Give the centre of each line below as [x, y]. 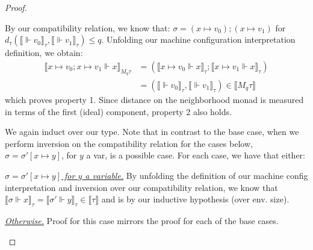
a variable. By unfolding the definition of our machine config [197, 176]
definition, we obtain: [44, 53]
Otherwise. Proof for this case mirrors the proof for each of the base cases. [142, 220]
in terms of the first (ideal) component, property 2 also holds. [118, 111]
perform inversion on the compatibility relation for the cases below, [129, 143]
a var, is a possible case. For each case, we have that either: [196, 155]
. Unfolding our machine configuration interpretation [198, 39]
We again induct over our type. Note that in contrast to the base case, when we [152, 132]
